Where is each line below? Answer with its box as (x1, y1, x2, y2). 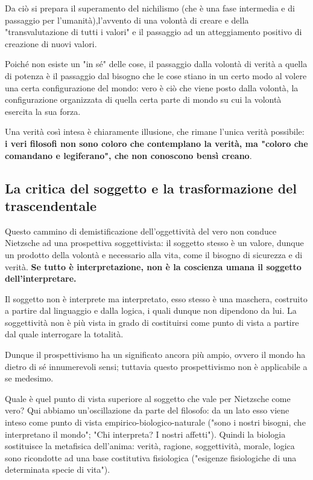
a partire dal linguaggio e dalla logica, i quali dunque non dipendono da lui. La (5, 304, 297, 317)
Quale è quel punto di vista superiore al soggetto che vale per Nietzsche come (5, 392, 291, 404)
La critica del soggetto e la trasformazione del (5, 178, 297, 197)
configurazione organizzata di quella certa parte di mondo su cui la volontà (5, 93, 282, 106)
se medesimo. (5, 372, 54, 384)
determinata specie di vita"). (5, 463, 110, 476)
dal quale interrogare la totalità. (5, 328, 124, 340)
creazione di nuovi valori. (5, 37, 97, 50)
